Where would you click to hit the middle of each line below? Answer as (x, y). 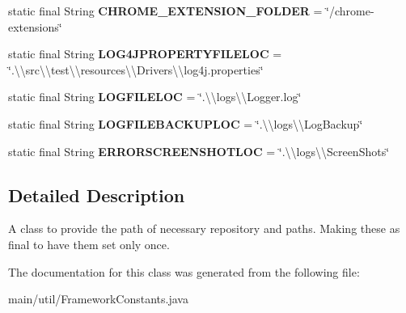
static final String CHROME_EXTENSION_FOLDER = (165, 11)
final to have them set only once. (89, 244)
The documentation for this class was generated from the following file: (184, 271)
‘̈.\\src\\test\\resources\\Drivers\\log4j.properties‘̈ (136, 69)
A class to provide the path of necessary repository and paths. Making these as (204, 228)
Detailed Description (97, 195)
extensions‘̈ (35, 26)
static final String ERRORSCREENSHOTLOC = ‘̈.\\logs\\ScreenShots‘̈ (199, 151)
